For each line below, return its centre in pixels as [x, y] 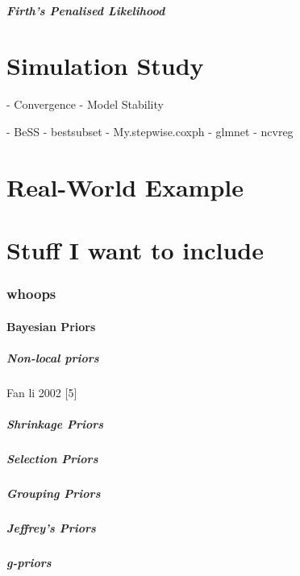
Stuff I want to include [135, 250]
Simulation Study [105, 66]
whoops [31, 294]
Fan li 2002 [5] [42, 392]
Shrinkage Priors [55, 424]
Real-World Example [125, 186]
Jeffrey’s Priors [51, 527]
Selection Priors [52, 458]
